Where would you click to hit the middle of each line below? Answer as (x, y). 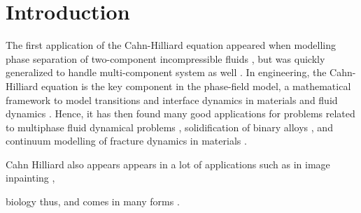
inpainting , (30, 178)
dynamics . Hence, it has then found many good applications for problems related (180, 113)
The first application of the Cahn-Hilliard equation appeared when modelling (171, 45)
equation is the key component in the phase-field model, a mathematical (196, 86)
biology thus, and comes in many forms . (93, 201)
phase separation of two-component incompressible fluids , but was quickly (165, 58)
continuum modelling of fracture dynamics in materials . (126, 141)
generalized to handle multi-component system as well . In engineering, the (166, 72)
